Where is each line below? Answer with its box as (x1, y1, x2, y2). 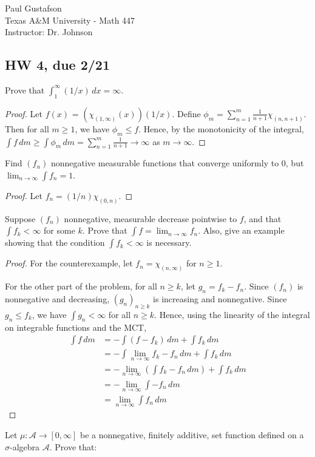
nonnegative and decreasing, (5, 293, 110, 305)
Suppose (5, 212, 36, 225)
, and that (243, 212, 282, 225)
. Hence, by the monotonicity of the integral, (138, 122, 304, 135)
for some (44, 224, 75, 237)
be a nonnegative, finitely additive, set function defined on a (80, 428, 304, 441)
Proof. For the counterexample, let (5, 257, 133, 269)
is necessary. (146, 236, 192, 249)
